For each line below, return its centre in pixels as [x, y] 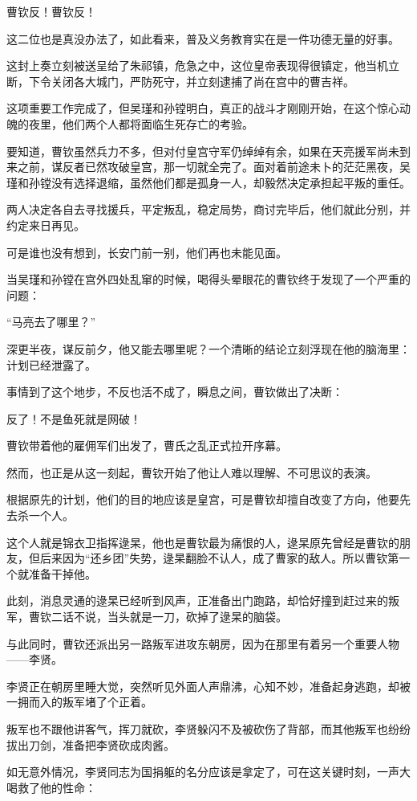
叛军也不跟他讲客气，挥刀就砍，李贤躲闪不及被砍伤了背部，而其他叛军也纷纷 [208, 729]
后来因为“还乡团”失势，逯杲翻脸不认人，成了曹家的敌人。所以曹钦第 [219, 558]
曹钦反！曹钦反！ [51, 11]
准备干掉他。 [62, 573]
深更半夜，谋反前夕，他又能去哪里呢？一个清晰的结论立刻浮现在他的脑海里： [208, 348]
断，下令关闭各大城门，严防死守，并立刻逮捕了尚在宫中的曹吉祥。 [180, 81]
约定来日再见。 [46, 225]
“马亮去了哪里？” [51, 322]
